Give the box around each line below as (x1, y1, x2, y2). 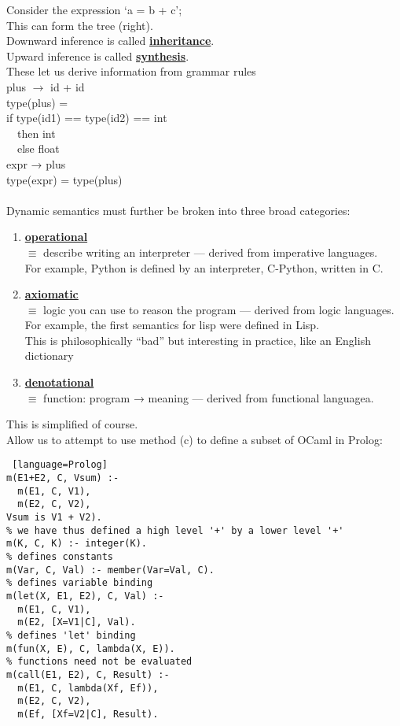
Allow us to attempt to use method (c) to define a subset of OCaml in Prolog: (6, 431, 383, 447)
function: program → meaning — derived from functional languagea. (43, 389, 374, 406)
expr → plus (6, 155, 66, 172)
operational (24, 228, 88, 245)
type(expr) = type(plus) (6, 171, 123, 187)
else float (17, 140, 60, 157)
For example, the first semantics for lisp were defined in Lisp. (24, 317, 320, 333)
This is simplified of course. (6, 416, 138, 432)
